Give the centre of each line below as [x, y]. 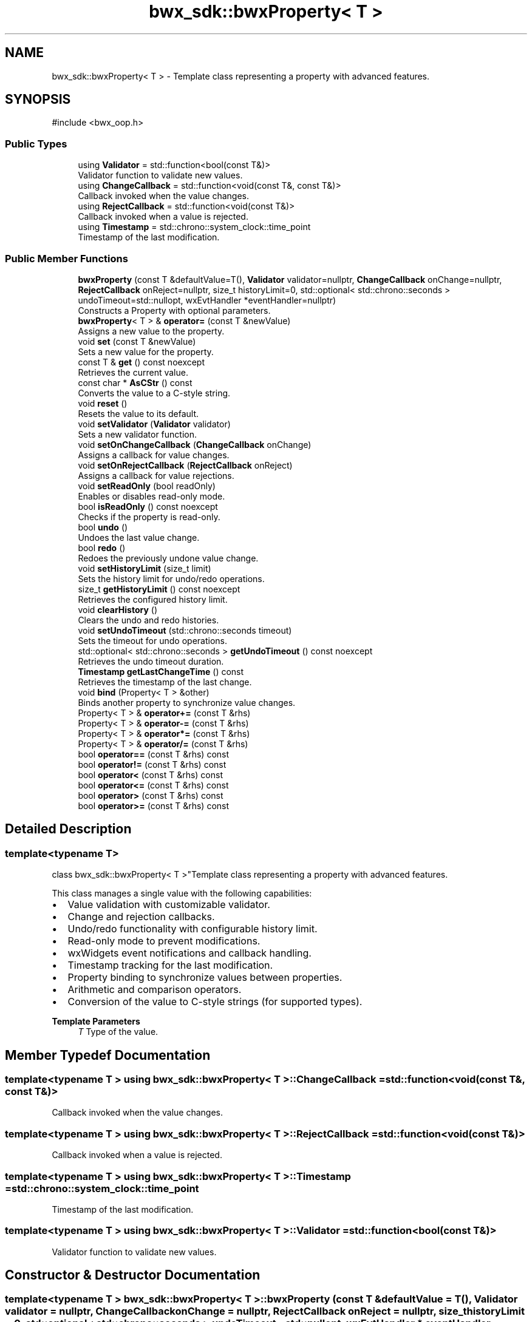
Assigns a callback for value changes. [154, 455]
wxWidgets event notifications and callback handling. [189, 953]
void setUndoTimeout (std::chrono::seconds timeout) [185, 630]
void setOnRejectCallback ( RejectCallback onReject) [185, 465]
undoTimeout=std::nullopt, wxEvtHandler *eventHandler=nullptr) [207, 300]
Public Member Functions [66, 258]
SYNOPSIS [38, 100]
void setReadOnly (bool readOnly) [147, 486]
